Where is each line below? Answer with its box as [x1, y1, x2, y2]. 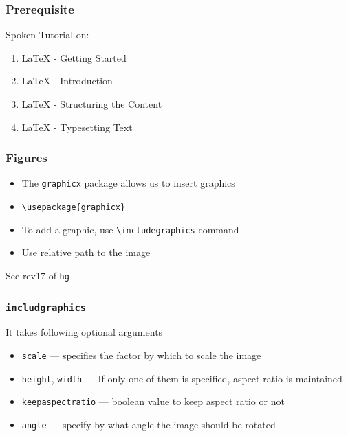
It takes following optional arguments [6, 325, 163, 339]
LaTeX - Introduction [21, 73, 113, 88]
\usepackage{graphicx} [21, 203, 126, 213]
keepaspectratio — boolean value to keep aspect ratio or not [21, 394, 285, 409]
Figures [6, 149, 47, 166]
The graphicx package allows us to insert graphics [21, 176, 235, 190]
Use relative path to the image [21, 245, 151, 260]
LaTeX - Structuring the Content [21, 97, 162, 111]
